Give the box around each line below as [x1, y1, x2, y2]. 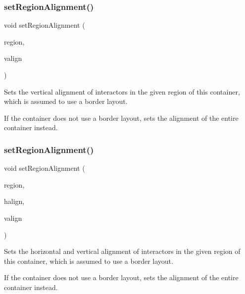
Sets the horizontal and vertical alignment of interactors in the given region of [4, 246, 241, 256]
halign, [4, 196, 25, 206]
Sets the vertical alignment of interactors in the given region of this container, [4, 86, 240, 97]
